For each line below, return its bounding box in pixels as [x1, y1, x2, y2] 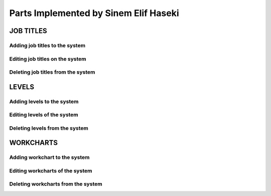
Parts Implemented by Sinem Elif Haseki [9, 8, 179, 19]
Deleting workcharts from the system [9, 180, 102, 187]
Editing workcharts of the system [9, 167, 92, 174]
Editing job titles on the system [9, 55, 86, 62]
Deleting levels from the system [9, 124, 89, 131]
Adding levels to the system [9, 98, 79, 105]
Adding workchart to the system [9, 154, 90, 161]
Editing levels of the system [9, 111, 79, 118]
